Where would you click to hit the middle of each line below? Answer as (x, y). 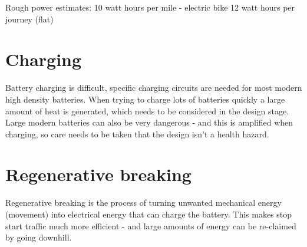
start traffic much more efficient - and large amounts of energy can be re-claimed (151, 225)
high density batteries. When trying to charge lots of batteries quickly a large (145, 99)
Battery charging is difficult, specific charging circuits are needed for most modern (154, 88)
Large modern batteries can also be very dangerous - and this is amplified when (149, 122)
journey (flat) (29, 19)
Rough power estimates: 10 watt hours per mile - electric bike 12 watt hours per (150, 7)
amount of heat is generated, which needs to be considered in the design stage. (147, 111)
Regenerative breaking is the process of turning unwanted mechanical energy (143, 202)
